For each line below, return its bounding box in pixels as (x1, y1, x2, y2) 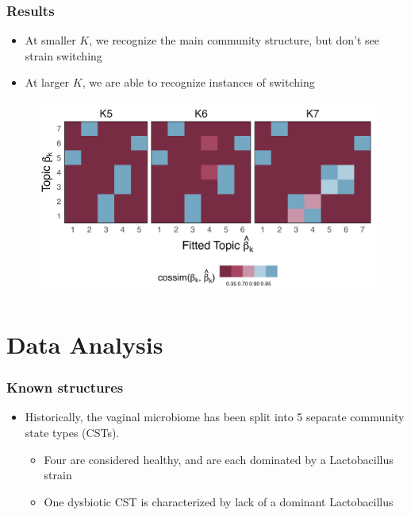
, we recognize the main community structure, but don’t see (89, 32, 380, 48)
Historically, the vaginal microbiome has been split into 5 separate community (25, 409, 405, 425)
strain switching (25, 47, 102, 64)
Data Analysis (6, 328, 163, 360)
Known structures (6, 378, 124, 397)
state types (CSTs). (25, 424, 120, 440)
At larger (25, 74, 70, 91)
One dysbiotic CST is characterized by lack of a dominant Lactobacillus (44, 493, 394, 509)
